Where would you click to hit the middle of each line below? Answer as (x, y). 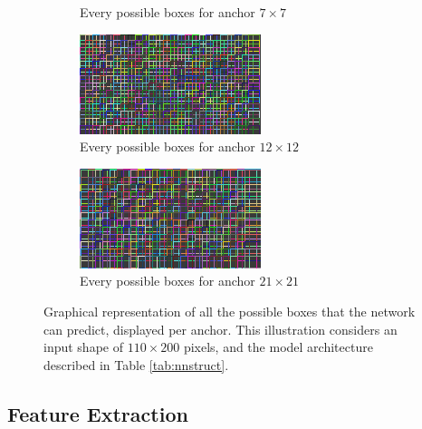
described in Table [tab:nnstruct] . (136, 364)
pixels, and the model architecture (278, 347)
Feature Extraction (98, 413)
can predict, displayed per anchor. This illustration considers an (221, 329)
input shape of (83, 347)
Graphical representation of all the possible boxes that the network (230, 311)
